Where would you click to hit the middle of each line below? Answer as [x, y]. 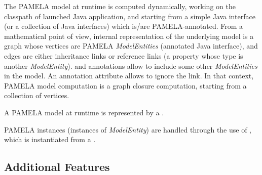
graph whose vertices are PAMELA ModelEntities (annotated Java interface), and [131, 46]
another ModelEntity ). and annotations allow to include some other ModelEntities [131, 65]
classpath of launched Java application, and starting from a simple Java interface [130, 16]
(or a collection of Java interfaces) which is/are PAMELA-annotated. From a [124, 26]
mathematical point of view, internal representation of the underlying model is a [129, 36]
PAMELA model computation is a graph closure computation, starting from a [125, 85]
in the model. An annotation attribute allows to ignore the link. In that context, [129, 76]
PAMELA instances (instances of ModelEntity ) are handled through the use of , [128, 129]
